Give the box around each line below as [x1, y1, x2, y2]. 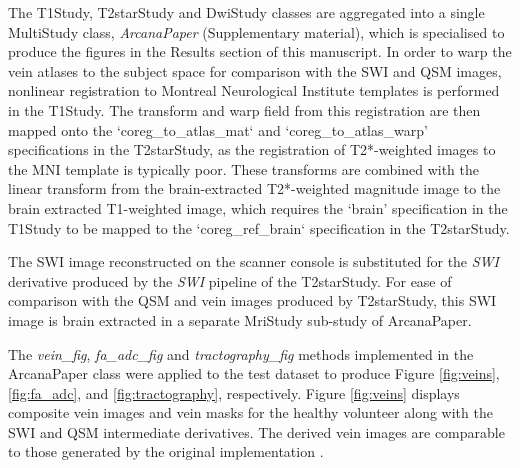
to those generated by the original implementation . [8, 441, 324, 462]
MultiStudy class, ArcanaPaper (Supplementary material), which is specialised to [8, 21, 505, 42]
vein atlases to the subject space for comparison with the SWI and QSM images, [8, 60, 502, 81]
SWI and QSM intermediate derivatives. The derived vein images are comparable [8, 421, 505, 442]
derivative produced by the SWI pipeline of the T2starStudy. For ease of [8, 270, 452, 291]
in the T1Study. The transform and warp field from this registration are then [8, 99, 481, 120]
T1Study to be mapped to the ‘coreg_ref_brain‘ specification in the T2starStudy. [8, 217, 510, 238]
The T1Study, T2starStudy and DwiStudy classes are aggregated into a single [8, 2, 485, 22]
